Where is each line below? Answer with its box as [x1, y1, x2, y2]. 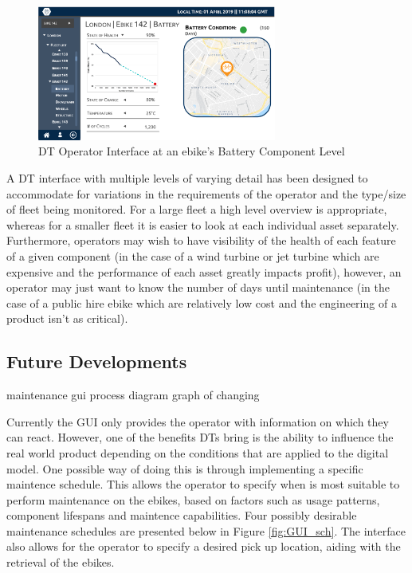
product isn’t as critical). [6, 310, 128, 327]
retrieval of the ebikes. [6, 554, 115, 571]
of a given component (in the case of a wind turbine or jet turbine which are [6, 247, 379, 264]
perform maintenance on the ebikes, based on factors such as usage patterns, [6, 491, 380, 508]
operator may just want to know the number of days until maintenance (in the [6, 279, 390, 296]
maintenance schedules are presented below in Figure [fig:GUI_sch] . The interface [6, 522, 406, 539]
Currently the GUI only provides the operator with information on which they [6, 413, 389, 430]
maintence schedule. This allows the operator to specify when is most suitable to [6, 476, 400, 493]
